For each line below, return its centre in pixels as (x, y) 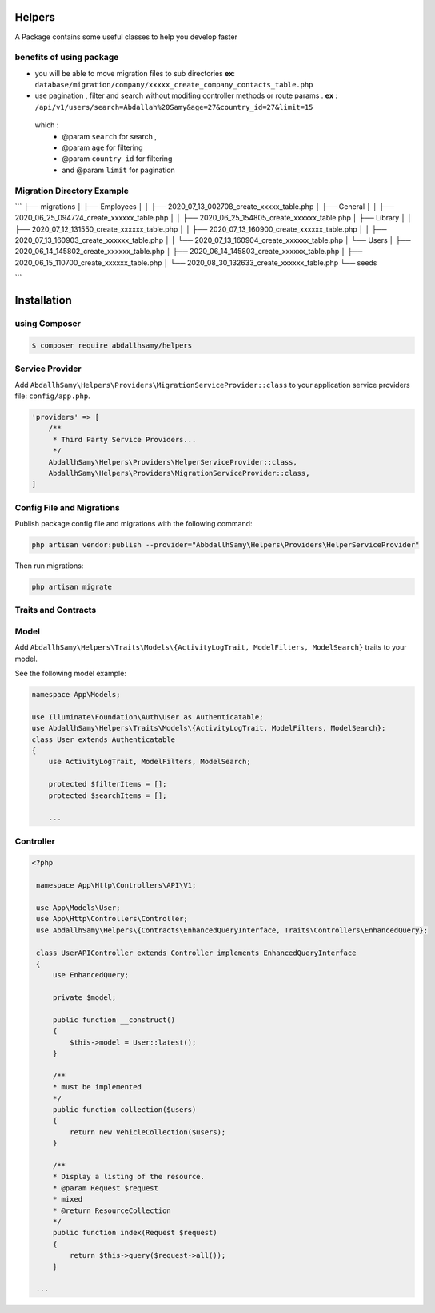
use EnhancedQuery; (91, 975)
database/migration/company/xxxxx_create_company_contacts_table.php (174, 85)
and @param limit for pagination (118, 170)
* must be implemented (97, 1087)
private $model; (84, 998)
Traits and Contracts (56, 610)
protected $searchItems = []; (108, 795)
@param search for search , (110, 136)
